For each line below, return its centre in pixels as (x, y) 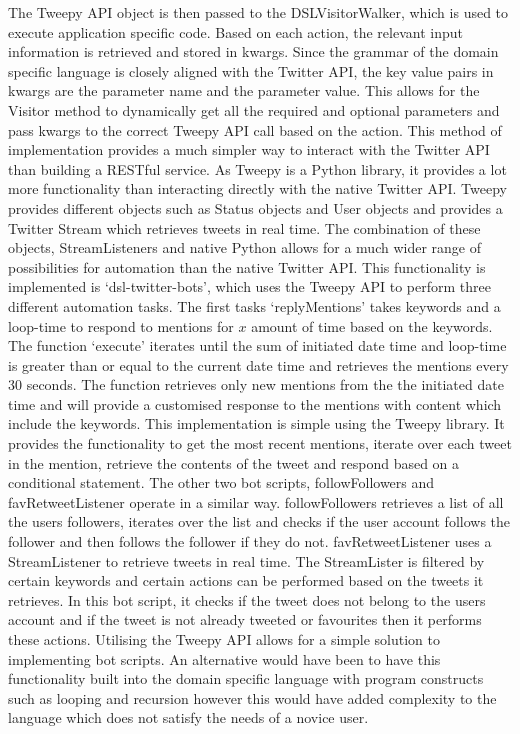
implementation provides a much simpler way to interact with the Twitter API (249, 149)
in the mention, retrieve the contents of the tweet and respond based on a (234, 462)
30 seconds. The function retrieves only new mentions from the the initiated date (256, 384)
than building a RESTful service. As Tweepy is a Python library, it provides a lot (257, 168)
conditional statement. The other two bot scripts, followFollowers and (221, 482)
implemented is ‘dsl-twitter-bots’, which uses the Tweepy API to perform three (249, 286)
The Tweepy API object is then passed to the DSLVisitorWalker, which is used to (258, 12)
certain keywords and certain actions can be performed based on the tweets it (246, 580)
